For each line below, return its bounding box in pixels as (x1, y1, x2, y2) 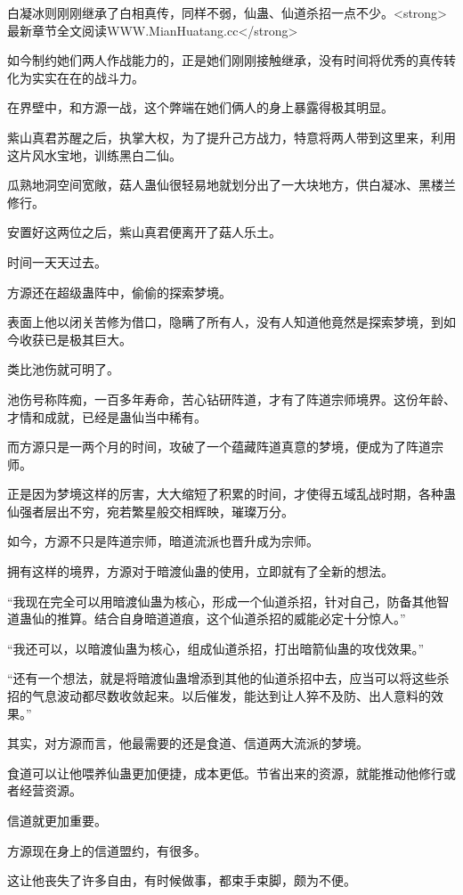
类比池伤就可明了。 (7, 360, 119, 378)
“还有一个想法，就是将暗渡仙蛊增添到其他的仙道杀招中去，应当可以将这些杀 (7, 669, 450, 688)
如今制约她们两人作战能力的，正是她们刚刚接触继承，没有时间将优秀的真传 (7, 51, 443, 69)
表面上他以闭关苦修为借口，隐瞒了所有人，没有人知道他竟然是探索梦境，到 (7, 313, 443, 331)
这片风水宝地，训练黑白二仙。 (7, 145, 182, 164)
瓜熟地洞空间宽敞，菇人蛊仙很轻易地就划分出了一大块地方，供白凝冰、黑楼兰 (7, 175, 456, 194)
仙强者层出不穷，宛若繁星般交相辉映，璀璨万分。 (7, 501, 294, 520)
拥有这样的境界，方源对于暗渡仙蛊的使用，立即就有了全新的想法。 (7, 562, 394, 581)
